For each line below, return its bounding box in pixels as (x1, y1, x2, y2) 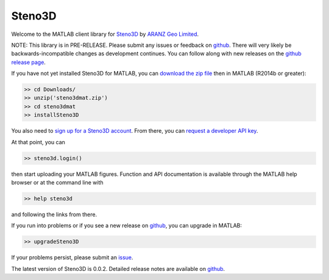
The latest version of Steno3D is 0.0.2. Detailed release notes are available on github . (11, 265, 225, 272)
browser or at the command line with (11, 179, 104, 186)
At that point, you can (11, 138, 65, 145)
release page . (11, 58, 46, 66)
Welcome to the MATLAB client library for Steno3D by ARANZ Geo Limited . (11, 30, 199, 38)
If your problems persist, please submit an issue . (11, 254, 133, 261)
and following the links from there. (11, 211, 97, 218)
